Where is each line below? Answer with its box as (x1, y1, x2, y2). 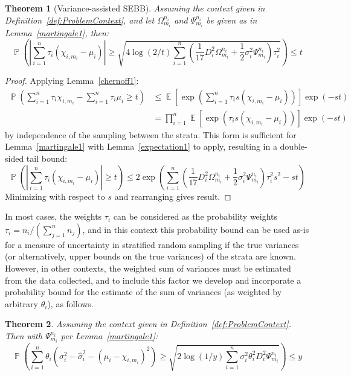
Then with (5, 329, 42, 342)
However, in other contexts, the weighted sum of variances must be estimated (5, 261, 291, 274)
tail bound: (26, 151, 68, 164)
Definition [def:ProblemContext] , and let (5, 13, 155, 26)
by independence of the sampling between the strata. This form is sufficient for (5, 128, 297, 141)
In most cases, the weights (5, 210, 102, 223)
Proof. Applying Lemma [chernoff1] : (5, 74, 139, 87)
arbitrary (5, 297, 38, 310)
